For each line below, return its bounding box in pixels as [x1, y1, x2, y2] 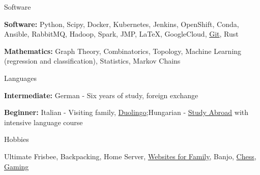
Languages [4, 72, 37, 83]
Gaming [4, 161, 29, 171]
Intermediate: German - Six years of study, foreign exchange [4, 90, 198, 100]
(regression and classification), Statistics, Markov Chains [4, 55, 181, 66]
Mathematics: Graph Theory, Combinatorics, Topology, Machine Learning [4, 45, 242, 56]
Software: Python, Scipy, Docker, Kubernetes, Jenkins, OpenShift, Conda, [4, 18, 239, 29]
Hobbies [4, 134, 29, 144]
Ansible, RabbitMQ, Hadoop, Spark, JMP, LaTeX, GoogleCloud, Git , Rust [4, 28, 239, 39]
